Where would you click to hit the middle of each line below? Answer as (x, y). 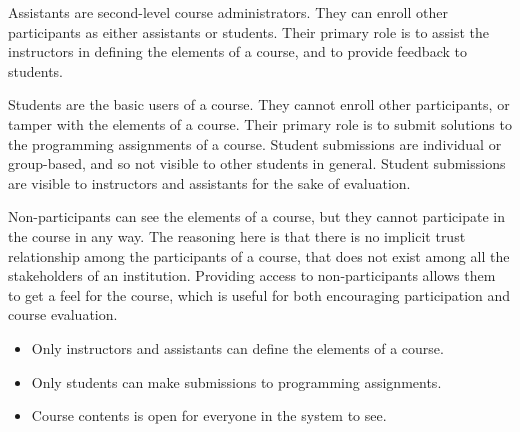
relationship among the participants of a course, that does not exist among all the (259, 255)
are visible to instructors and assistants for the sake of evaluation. (209, 182)
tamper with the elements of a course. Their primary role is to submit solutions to (260, 123)
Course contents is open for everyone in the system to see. (209, 415)
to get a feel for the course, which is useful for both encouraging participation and (259, 294)
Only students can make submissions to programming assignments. (236, 381)
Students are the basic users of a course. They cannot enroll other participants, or (259, 104)
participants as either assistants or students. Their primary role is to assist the (249, 31)
